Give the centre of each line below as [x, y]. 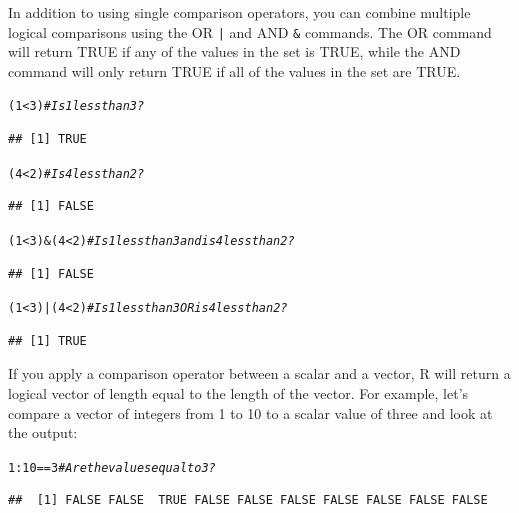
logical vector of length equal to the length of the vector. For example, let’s [238, 393]
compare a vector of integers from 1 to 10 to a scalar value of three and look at [250, 412]
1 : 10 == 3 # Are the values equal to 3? [112, 467]
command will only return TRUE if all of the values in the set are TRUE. [234, 70]
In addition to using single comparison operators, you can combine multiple [239, 12]
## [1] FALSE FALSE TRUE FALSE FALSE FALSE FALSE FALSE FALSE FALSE [248, 500]
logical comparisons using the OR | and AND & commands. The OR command [250, 31]
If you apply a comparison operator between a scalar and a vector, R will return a [259, 373]
